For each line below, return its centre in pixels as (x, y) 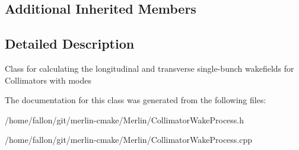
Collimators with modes (48, 80)
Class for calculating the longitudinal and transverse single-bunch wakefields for (149, 68)
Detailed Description (70, 44)
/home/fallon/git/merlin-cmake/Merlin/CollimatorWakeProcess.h (125, 119)
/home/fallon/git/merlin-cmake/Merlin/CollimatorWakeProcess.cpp (129, 140)
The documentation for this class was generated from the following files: (136, 100)
